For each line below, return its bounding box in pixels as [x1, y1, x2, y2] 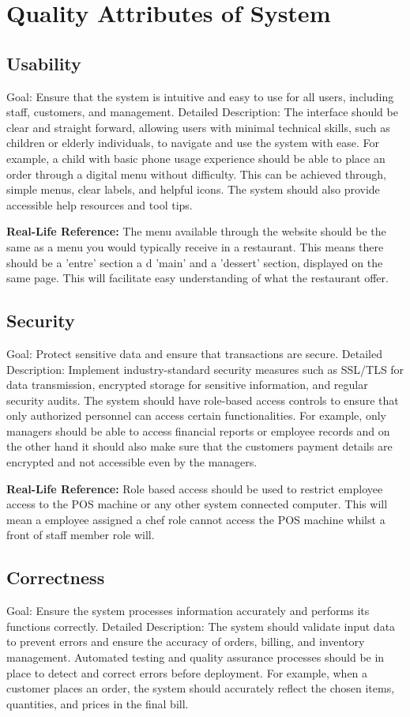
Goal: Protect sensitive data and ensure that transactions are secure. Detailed [6, 345, 382, 361]
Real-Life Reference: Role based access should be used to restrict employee [6, 480, 383, 496]
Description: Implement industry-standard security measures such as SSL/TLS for [6, 360, 404, 377]
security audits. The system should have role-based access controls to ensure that [6, 391, 399, 408]
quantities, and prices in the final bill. [6, 695, 189, 711]
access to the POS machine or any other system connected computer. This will [6, 496, 388, 512]
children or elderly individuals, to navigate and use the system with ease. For [6, 134, 380, 151]
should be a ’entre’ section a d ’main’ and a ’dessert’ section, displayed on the [6, 254, 383, 270]
